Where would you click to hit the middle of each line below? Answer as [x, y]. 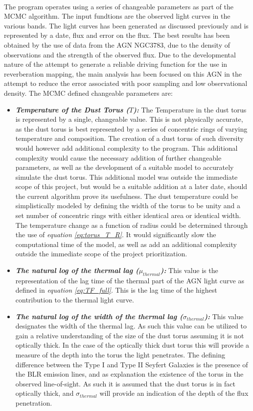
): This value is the [189, 270]
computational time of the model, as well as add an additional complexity [126, 244]
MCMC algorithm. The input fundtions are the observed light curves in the [117, 16]
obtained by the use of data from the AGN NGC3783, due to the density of [117, 44]
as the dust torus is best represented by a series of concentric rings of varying [131, 128]
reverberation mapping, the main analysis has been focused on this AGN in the [123, 73]
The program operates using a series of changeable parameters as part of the [119, 6]
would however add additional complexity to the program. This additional [126, 148]
